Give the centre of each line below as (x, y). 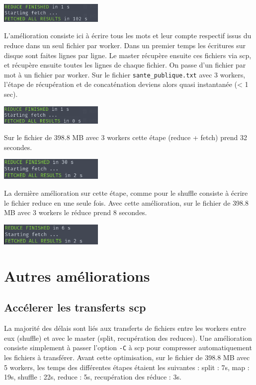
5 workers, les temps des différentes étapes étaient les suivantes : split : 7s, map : (127, 367)
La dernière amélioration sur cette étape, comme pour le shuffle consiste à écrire (126, 192)
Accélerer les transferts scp (75, 307)
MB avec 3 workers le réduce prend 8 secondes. (76, 212)
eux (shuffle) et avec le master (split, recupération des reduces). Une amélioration (128, 338)
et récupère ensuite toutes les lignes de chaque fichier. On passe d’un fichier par (125, 65)
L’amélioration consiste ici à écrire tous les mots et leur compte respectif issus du (128, 36)
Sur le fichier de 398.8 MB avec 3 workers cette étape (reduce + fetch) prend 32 (126, 137)
